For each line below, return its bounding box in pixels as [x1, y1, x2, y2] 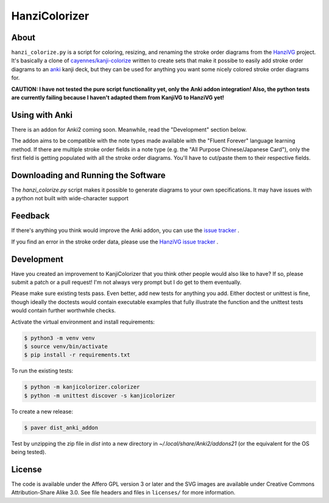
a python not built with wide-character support [11, 195, 129, 202]
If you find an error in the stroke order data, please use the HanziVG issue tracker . [11, 238, 219, 245]
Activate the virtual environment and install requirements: [11, 318, 155, 325]
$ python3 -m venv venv [24, 335, 96, 341]
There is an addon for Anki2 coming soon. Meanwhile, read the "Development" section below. [11, 126, 247, 133]
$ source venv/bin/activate [24, 342, 108, 350]
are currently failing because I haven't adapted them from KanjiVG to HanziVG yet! [11, 94, 225, 101]
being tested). [11, 449, 47, 456]
